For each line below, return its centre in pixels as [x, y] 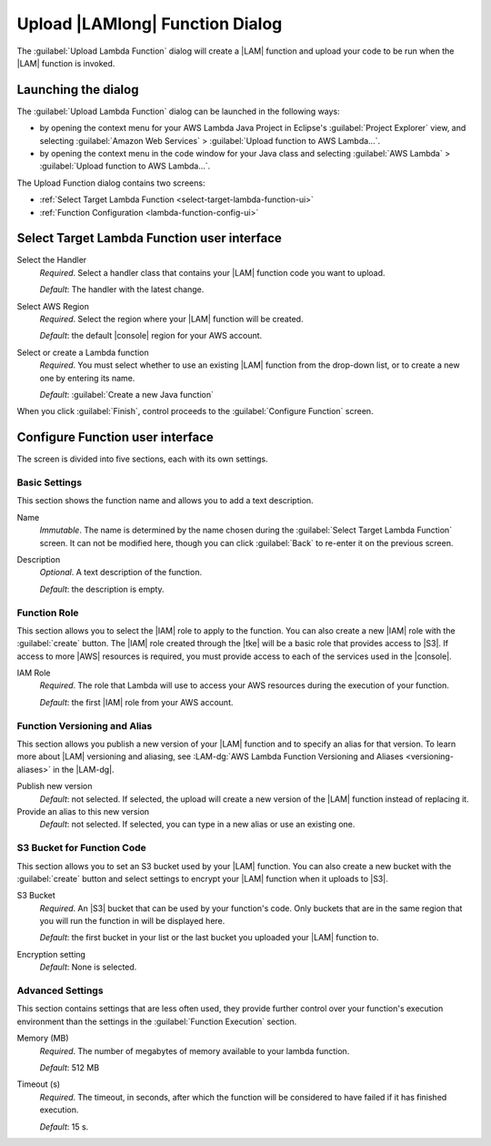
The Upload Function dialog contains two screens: [111, 183]
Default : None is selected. [88, 967]
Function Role [48, 613]
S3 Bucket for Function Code [81, 848]
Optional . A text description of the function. [121, 573]
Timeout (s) [39, 1084]
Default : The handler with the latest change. [122, 289]
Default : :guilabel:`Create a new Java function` [126, 395]
